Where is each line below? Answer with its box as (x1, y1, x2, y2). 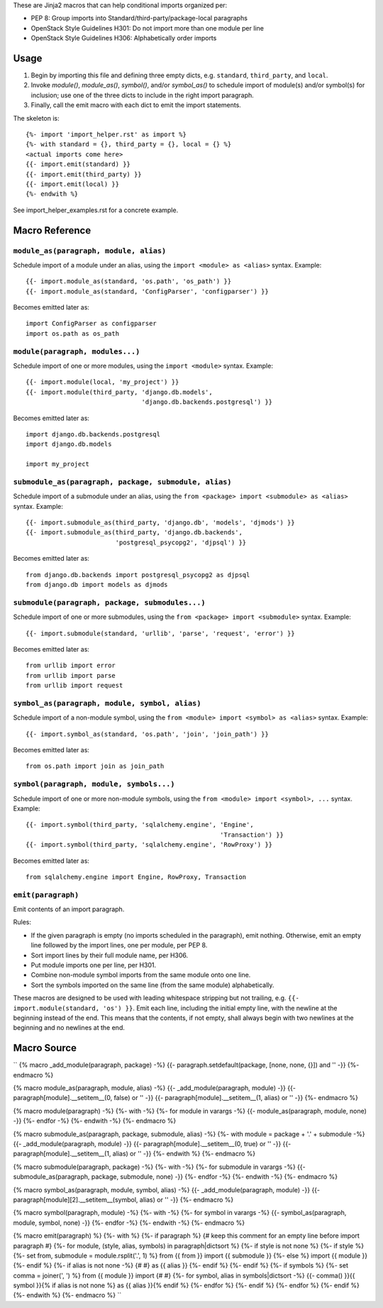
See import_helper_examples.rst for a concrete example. (13, 206, 179, 214)
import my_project (26, 460, 90, 468)
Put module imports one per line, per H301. (30, 961, 157, 969)
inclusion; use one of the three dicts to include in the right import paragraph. (30, 91, 255, 99)
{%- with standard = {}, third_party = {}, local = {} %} (26, 141, 232, 148)
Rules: (13, 918, 32, 926)
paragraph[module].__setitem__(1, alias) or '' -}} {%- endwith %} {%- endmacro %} (13, 1150, 256, 1158)
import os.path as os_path (26, 329, 120, 337)
